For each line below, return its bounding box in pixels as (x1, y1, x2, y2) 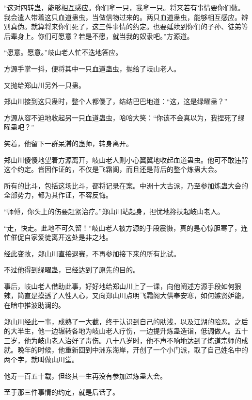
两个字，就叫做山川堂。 (4, 354, 79, 365)
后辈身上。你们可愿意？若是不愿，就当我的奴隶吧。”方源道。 (4, 31, 194, 41)
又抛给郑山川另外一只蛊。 (4, 80, 85, 90)
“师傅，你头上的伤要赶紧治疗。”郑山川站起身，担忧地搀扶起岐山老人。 (4, 206, 224, 216)
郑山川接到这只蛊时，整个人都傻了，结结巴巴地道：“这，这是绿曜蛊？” (4, 96, 228, 106)
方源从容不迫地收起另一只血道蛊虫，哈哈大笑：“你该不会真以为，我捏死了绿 (4, 112, 245, 122)
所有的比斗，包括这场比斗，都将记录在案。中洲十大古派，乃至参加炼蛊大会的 (4, 180, 248, 190)
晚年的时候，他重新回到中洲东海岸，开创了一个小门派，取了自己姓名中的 (17, 345, 248, 355)
